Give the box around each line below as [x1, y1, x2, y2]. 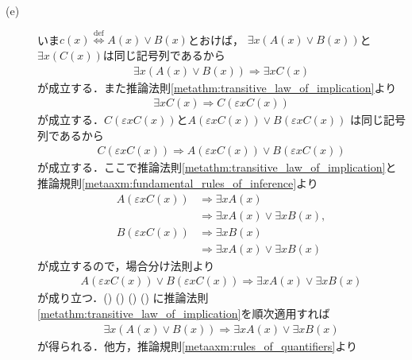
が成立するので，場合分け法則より [37, 257, 215, 273]
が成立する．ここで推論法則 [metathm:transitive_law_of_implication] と [37, 159, 397, 176]
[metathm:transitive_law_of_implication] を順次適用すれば [37, 304, 330, 321]
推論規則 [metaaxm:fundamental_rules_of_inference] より [37, 175, 318, 192]
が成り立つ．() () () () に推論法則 [37, 289, 209, 306]
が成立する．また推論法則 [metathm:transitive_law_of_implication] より [37, 79, 397, 95]
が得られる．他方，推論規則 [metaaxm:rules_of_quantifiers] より [37, 337, 357, 354]
